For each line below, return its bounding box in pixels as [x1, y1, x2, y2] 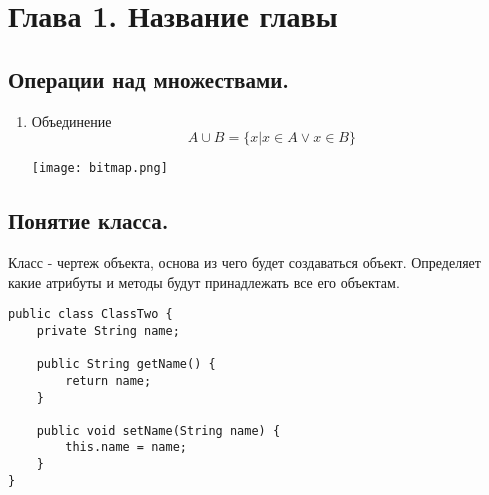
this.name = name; [65, 440, 187, 455]
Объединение [31, 110, 112, 131]
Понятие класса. [8, 205, 169, 236]
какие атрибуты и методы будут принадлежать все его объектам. [8, 271, 400, 292]
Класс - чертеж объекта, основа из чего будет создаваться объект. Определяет [8, 252, 481, 273]
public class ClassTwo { [8, 307, 173, 322]
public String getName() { [36, 357, 216, 372]
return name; [65, 373, 152, 388]
